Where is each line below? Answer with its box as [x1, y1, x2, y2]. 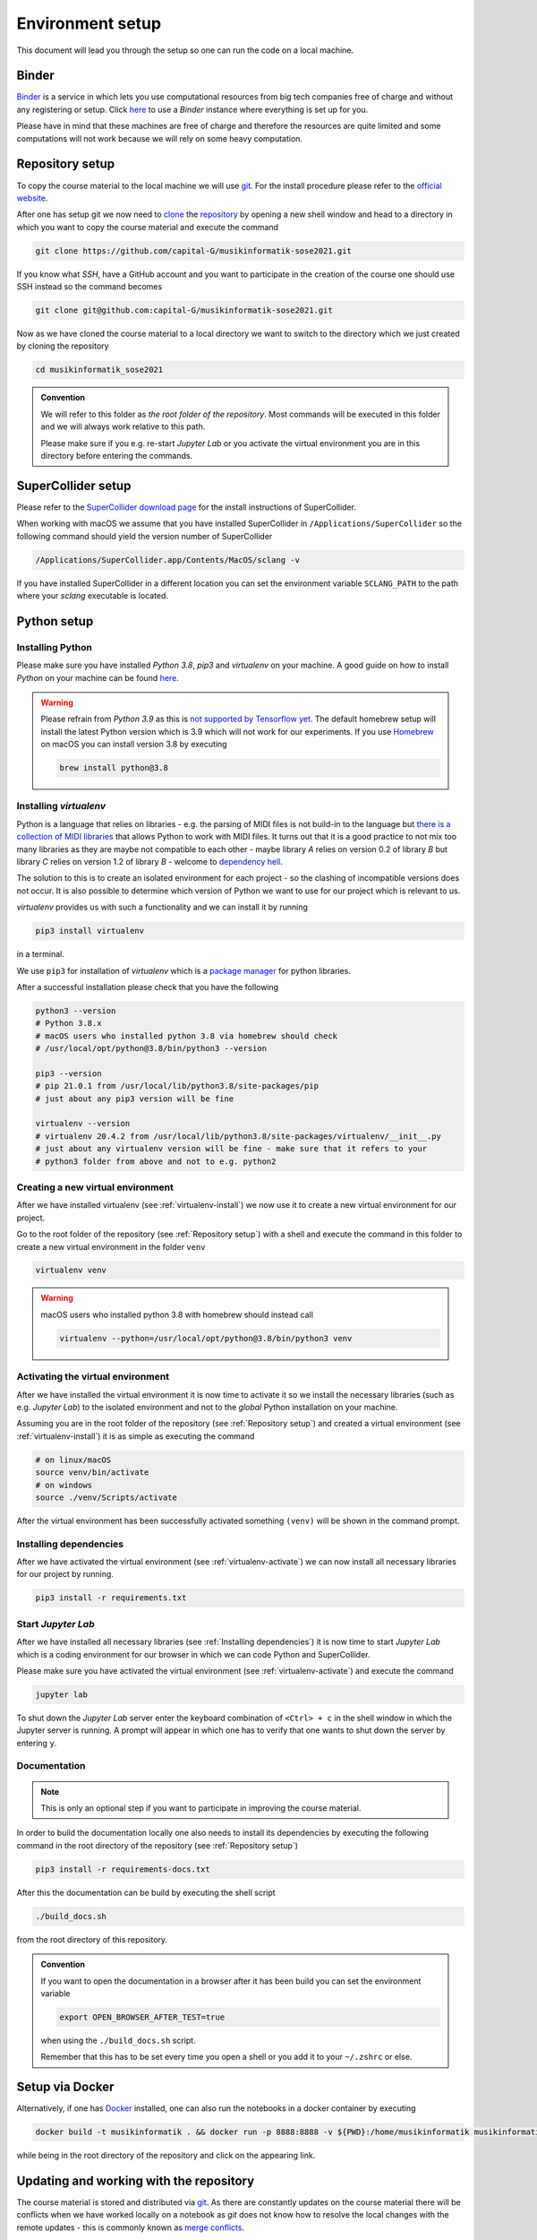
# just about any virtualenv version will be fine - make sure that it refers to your [35, 1143, 428, 1154]
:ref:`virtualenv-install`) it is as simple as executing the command [16, 1430, 255, 1442]
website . [16, 193, 48, 203]
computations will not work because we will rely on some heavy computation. [16, 133, 303, 143]
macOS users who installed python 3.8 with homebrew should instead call [40, 1309, 313, 1320]
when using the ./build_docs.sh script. [40, 2035, 196, 2046]
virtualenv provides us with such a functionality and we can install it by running [16, 901, 308, 913]
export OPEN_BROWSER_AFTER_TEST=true [59, 2012, 226, 2022]
